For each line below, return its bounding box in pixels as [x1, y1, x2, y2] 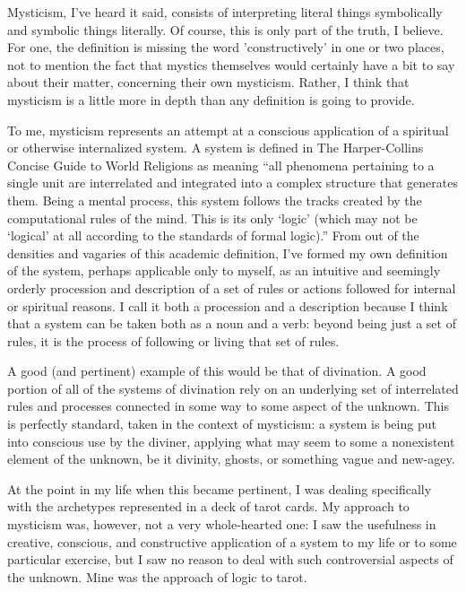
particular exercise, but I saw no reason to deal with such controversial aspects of [7, 550, 453, 569]
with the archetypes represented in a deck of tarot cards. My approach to [7, 497, 410, 516]
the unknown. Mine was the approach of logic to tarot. [7, 567, 307, 586]
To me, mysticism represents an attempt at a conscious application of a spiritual [7, 120, 449, 139]
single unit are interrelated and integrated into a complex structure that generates [7, 173, 458, 192]
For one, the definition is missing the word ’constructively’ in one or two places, [7, 38, 444, 57]
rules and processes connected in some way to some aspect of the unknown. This [7, 396, 449, 415]
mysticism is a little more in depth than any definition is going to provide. [7, 90, 415, 109]
